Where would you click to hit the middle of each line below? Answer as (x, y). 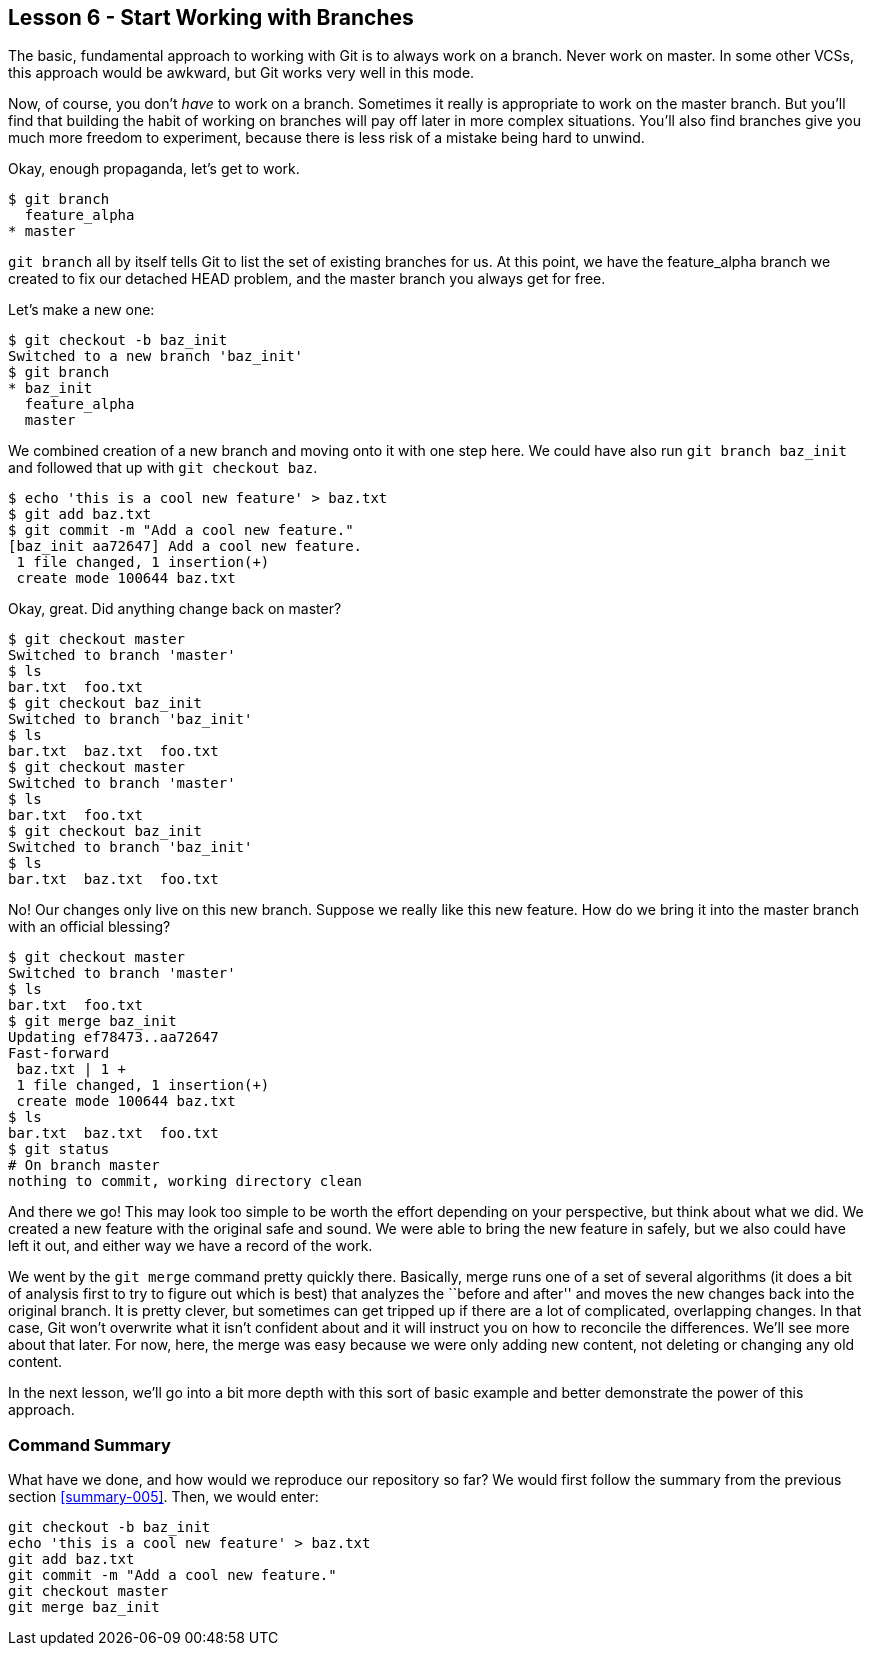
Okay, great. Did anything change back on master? (175, 609)
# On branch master (84, 1165)
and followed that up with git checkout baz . (163, 468)
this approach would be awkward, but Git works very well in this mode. (241, 73)
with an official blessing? (89, 927)
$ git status (59, 1149)
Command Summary (89, 1444)
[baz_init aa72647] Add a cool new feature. (185, 546)
